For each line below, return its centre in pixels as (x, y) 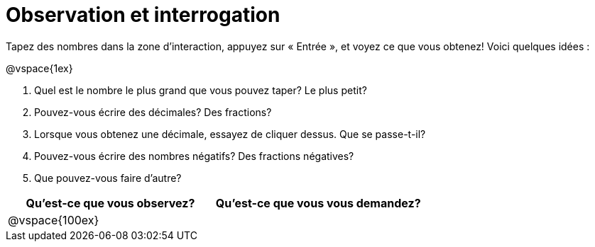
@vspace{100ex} (54, 220)
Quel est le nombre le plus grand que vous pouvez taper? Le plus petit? (201, 90)
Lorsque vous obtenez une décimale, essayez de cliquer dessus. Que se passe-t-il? (230, 134)
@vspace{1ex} (39, 68)
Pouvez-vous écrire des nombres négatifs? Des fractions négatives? (194, 156)
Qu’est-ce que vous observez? (110, 203)
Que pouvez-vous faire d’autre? (108, 178)
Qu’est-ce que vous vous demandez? (318, 203)
